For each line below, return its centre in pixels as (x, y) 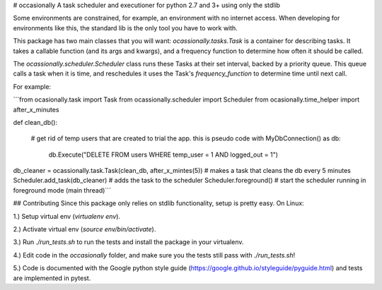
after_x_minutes (36, 109)
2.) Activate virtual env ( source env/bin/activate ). (85, 229)
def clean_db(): (35, 122)
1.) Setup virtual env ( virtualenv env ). (66, 216)
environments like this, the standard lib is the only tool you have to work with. (126, 28)
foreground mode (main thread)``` (62, 190)
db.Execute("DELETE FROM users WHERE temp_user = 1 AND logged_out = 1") (163, 155)
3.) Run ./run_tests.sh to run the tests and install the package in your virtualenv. (128, 242)
